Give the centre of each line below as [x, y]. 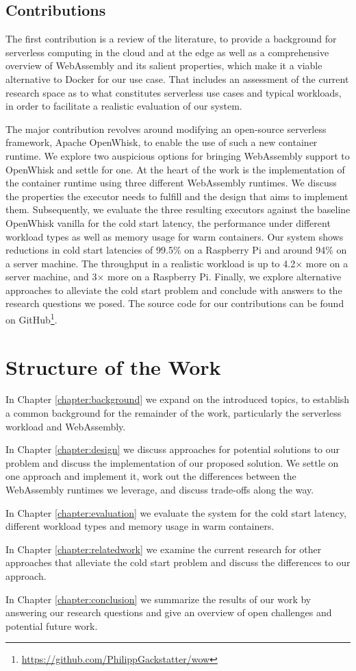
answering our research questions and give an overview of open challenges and [169, 612]
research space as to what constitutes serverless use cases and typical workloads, [174, 92]
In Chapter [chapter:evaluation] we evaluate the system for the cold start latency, [176, 512]
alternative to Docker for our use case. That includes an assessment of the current [177, 78]
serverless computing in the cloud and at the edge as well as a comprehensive [167, 52]
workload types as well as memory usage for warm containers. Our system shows [175, 236]
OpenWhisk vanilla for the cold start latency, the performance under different [168, 222]
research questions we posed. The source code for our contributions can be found [175, 303]
